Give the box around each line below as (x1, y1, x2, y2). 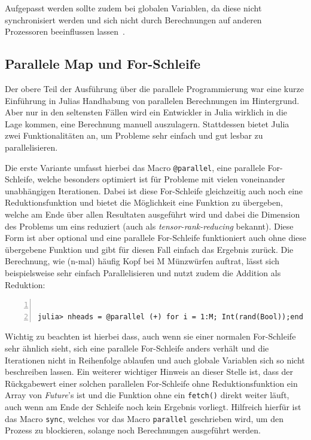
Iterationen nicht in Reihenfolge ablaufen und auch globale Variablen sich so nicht (5, 353, 305, 366)
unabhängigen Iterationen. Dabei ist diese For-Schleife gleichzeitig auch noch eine (5, 184, 303, 197)
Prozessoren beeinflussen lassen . (5, 25, 126, 38)
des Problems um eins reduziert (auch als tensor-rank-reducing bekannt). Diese (5, 219, 294, 232)
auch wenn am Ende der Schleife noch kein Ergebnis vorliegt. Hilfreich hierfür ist (5, 400, 301, 412)
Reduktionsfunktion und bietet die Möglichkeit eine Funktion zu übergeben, (5, 196, 283, 209)
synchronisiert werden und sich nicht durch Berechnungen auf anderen (5, 13, 262, 26)
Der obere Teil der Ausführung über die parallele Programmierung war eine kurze (5, 82, 304, 94)
